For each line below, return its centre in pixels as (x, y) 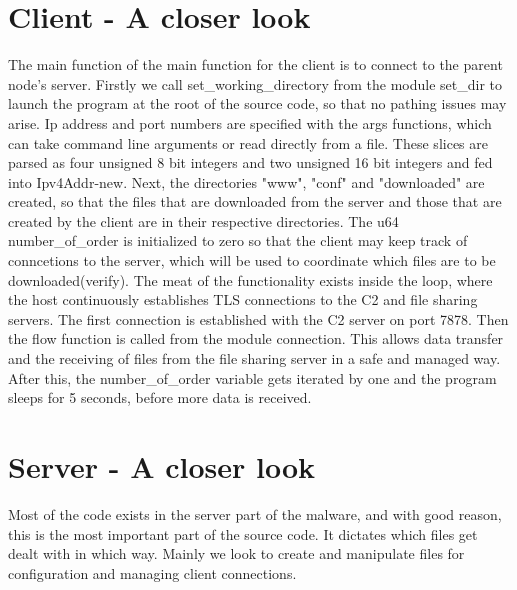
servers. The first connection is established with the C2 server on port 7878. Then (258, 318)
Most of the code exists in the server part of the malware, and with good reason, (255, 513)
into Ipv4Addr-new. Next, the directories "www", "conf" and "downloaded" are (246, 181)
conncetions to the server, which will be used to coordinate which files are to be (252, 260)
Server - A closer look (162, 466)
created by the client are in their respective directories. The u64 (203, 220)
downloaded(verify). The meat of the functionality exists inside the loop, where (250, 279)
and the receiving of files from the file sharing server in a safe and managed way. (254, 358)
